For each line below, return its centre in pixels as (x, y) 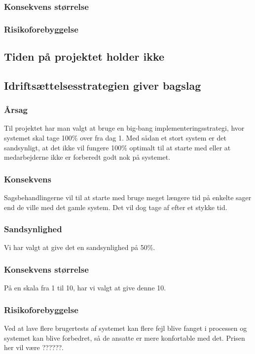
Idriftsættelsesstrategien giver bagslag (103, 85)
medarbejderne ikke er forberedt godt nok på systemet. (87, 157)
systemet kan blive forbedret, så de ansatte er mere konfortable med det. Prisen (125, 337)
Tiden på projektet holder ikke (84, 56)
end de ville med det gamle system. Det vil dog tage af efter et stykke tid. (116, 207)
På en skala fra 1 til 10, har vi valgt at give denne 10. (85, 288)
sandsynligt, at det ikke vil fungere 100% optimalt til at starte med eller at (117, 147)
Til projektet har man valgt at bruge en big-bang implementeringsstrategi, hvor (124, 128)
